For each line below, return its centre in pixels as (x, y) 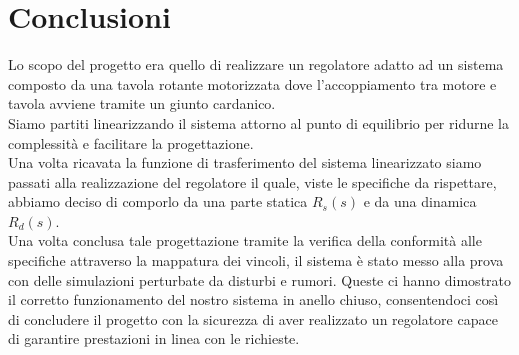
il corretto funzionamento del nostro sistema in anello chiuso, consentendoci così (253, 299)
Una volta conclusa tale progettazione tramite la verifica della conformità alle (245, 240)
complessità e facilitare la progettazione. (131, 142)
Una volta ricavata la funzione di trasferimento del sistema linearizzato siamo (245, 162)
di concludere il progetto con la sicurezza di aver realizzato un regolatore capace (253, 318)
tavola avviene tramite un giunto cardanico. (142, 103)
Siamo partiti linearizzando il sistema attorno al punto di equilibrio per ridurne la (259, 122)
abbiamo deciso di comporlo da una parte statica (158, 201)
